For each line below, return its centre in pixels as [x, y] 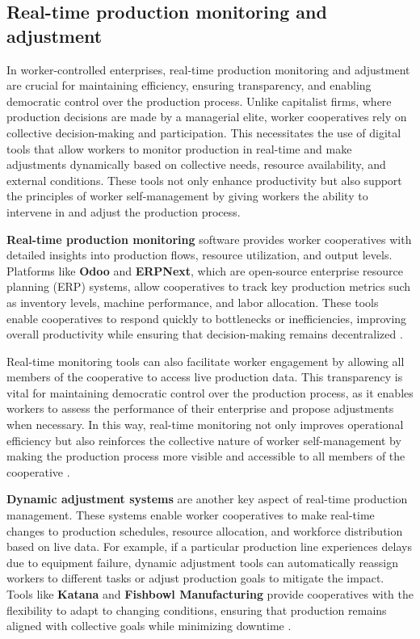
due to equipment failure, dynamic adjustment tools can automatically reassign [202, 562]
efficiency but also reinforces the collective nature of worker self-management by [204, 440]
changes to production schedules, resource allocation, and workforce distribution [205, 530]
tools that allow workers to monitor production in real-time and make [179, 148]
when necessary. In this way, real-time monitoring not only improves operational [205, 425]
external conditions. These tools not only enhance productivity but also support [204, 180]
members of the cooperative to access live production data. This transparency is [205, 377]
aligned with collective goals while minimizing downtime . [149, 626]
